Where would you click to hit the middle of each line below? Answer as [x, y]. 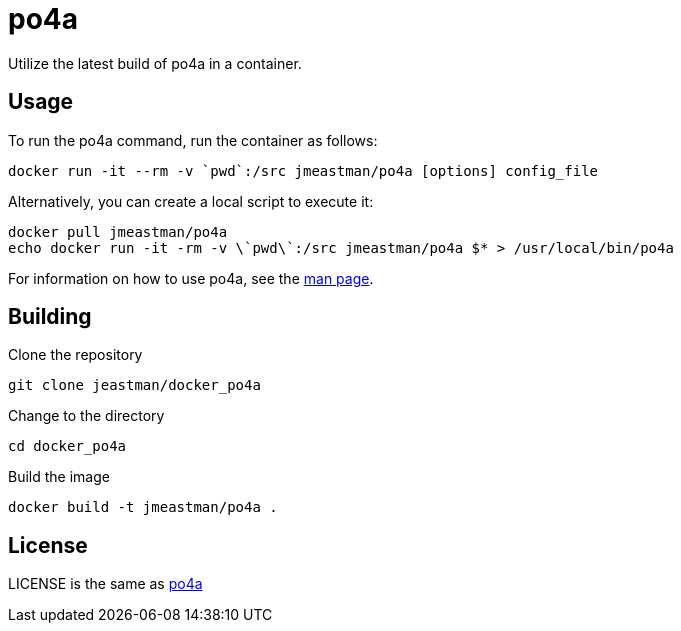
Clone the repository [75, 355]
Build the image [59, 477]
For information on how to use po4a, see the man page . [191, 278]
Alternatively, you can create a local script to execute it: [191, 201]
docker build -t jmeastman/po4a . [143, 507]
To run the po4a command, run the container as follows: [193, 140]
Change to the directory [86, 416]
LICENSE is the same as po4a [105, 584]
